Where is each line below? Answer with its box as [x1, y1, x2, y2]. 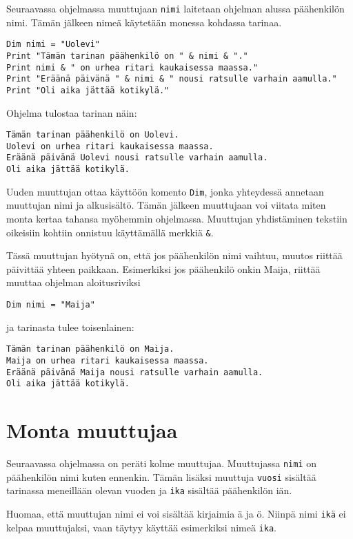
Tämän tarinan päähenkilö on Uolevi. [6, 130, 179, 140]
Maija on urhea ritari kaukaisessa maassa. [6, 355, 209, 366]
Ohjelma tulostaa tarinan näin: [6, 105, 137, 120]
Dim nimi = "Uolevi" [6, 39, 101, 50]
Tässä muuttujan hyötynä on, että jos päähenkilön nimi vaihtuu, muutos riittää [6, 248, 343, 263]
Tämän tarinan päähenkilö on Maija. [6, 344, 174, 354]
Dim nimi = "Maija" [6, 300, 95, 310]
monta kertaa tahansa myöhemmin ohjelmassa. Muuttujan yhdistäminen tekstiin [6, 211, 347, 225]
